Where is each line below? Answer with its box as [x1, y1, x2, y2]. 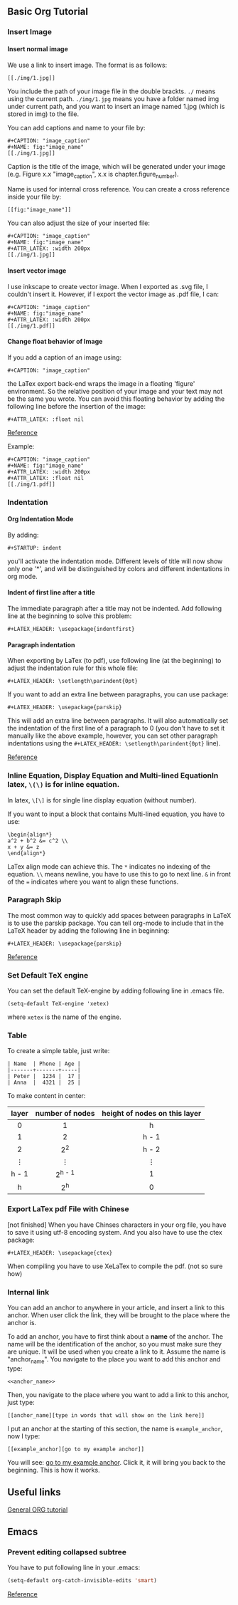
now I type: [7, 1431, 40, 1441]
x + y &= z [7, 843, 40, 850]
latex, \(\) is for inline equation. [7, 780, 120, 790]
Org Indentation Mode [7, 515, 74, 523]
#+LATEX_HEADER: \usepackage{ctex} [7, 1249, 113, 1256]
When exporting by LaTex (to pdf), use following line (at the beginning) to [7, 657, 222, 665]
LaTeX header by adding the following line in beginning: [7, 926, 170, 935]
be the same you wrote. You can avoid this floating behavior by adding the [7, 394, 225, 403]
